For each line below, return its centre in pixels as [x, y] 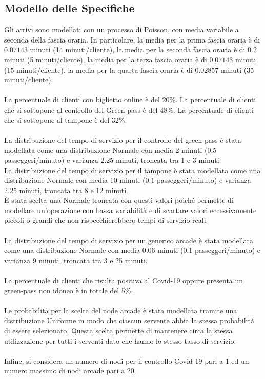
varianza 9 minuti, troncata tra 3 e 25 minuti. [76, 260]
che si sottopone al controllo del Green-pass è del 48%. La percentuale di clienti [129, 109]
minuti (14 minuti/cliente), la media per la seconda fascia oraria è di [138, 49]
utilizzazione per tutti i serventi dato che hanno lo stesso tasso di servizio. [120, 340]
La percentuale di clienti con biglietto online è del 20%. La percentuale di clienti [130, 100]
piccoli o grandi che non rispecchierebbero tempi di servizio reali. [106, 220]
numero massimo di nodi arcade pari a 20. [70, 371]
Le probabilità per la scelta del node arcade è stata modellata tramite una [121, 310]
